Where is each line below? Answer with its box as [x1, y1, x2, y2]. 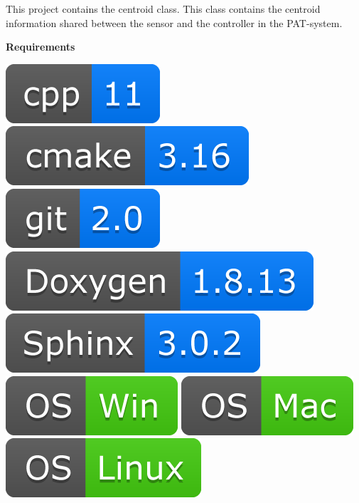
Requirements [6, 39, 75, 54]
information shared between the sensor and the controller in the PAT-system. [6, 15, 343, 30]
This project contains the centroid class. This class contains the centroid [6, 1, 321, 16]
